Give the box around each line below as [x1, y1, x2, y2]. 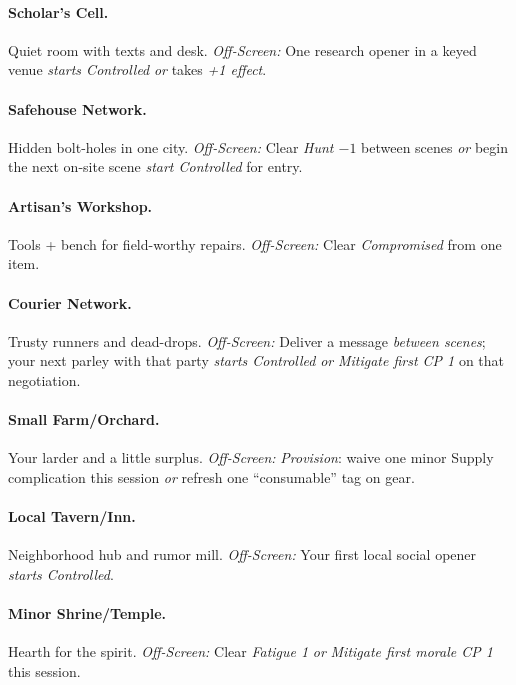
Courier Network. [8, 292, 132, 313]
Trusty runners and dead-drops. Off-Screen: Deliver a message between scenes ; [8, 330, 486, 351]
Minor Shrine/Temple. [8, 603, 167, 624]
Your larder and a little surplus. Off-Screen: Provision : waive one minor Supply [8, 447, 494, 468]
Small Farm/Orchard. [8, 409, 160, 430]
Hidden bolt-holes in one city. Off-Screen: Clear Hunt [8, 136, 334, 157]
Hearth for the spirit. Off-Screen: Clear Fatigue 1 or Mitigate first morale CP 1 [8, 641, 493, 662]
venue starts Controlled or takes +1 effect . [8, 59, 267, 80]
